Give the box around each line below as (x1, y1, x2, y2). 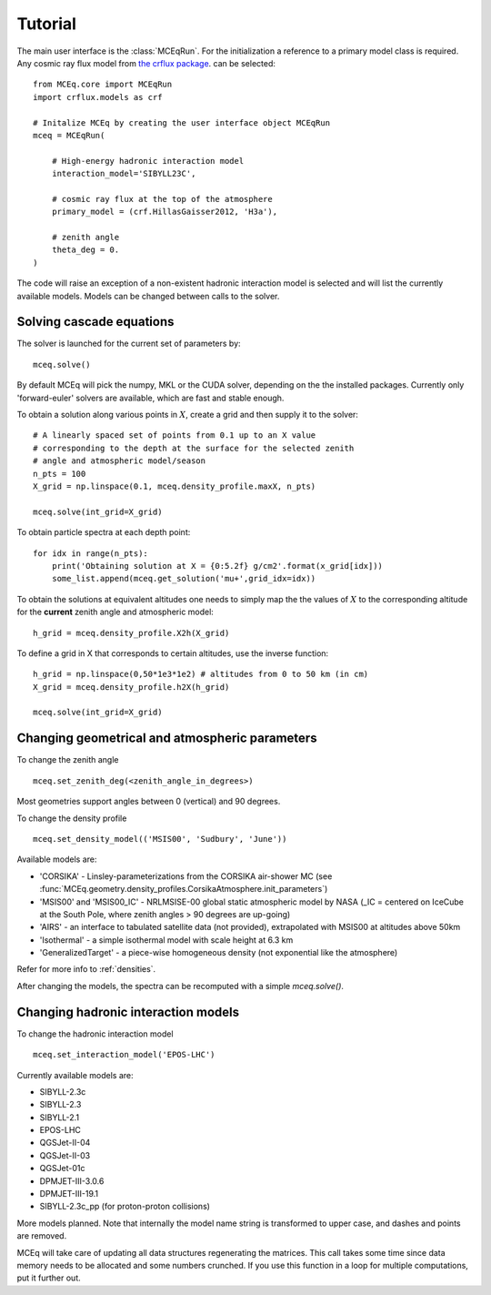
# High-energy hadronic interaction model (51, 156, 245, 166)
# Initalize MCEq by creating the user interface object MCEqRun (33, 117, 331, 127)
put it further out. (16, 1272, 81, 1283)
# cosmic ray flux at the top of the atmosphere (51, 194, 273, 204)
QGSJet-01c (39, 1163, 85, 1174)
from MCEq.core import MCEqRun (33, 79, 173, 90)
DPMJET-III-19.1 (39, 1189, 99, 1199)
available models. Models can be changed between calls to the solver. (16, 290, 280, 301)
